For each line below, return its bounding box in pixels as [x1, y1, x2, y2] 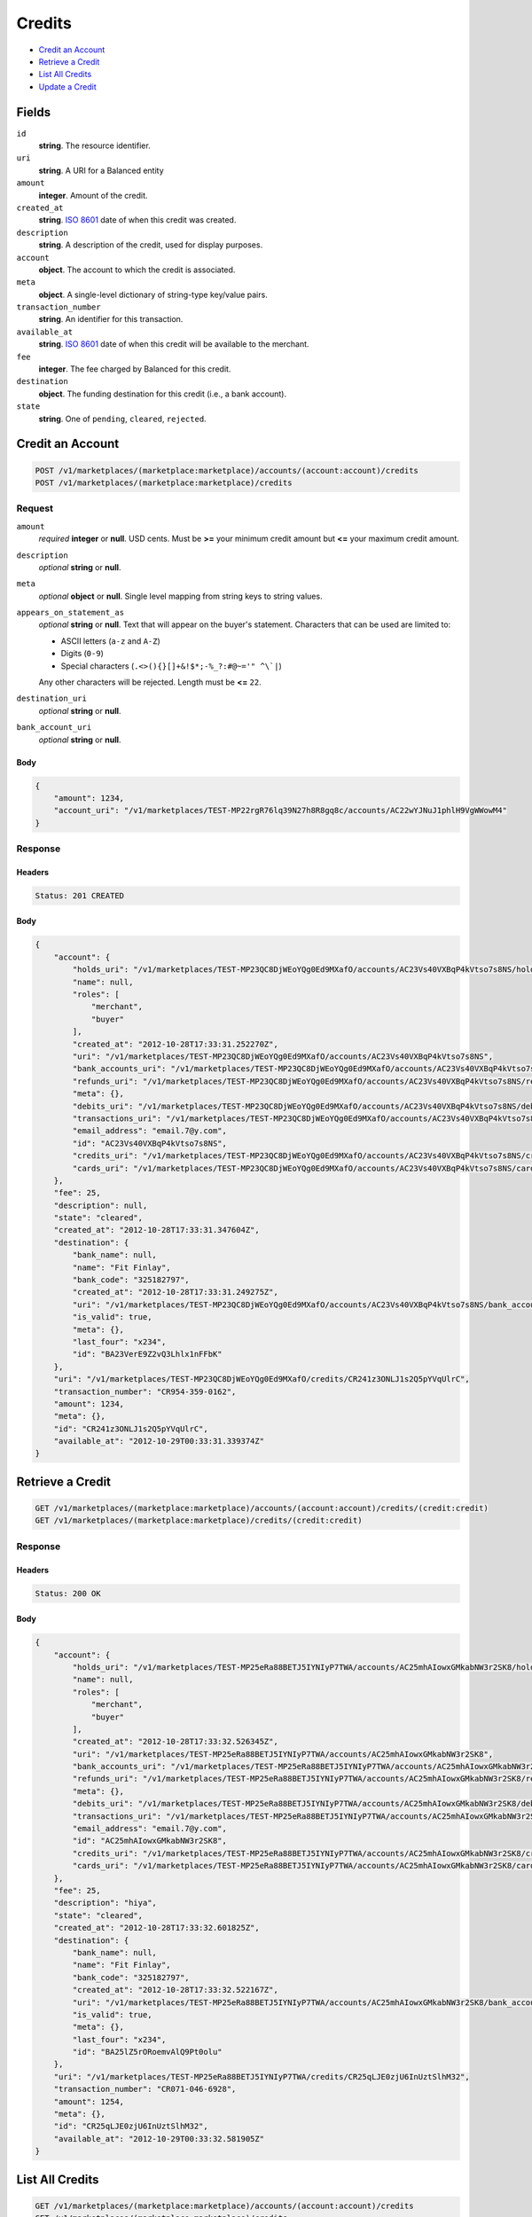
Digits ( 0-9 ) [60, 648, 104, 659]
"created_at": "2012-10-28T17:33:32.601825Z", [53, 1923, 261, 1933]
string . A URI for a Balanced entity [38, 165, 164, 176]
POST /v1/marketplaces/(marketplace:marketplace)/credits [35, 478, 293, 488]
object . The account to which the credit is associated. [38, 264, 236, 275]
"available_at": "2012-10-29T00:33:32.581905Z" [53, 2134, 265, 2143]
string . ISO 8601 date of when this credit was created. [38, 215, 237, 225]
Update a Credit [38, 81, 97, 92]
